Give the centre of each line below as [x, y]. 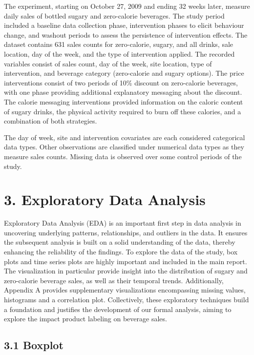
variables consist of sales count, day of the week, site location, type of [108, 63]
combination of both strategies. [51, 121]
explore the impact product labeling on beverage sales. [85, 319]
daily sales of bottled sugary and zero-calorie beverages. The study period [114, 15]
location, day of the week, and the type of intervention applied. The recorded [119, 53]
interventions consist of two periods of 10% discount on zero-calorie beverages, [121, 82]
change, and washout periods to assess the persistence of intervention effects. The [126, 34]
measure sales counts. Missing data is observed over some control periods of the [123, 156]
